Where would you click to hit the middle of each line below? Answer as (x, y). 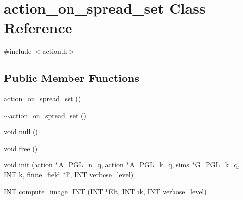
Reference (38, 27)
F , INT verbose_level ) (100, 175)
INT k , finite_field (32, 175)
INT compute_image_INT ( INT (53, 191)
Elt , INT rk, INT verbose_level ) (157, 191)
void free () (21, 148)
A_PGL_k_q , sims (159, 165)
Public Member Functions (71, 78)
